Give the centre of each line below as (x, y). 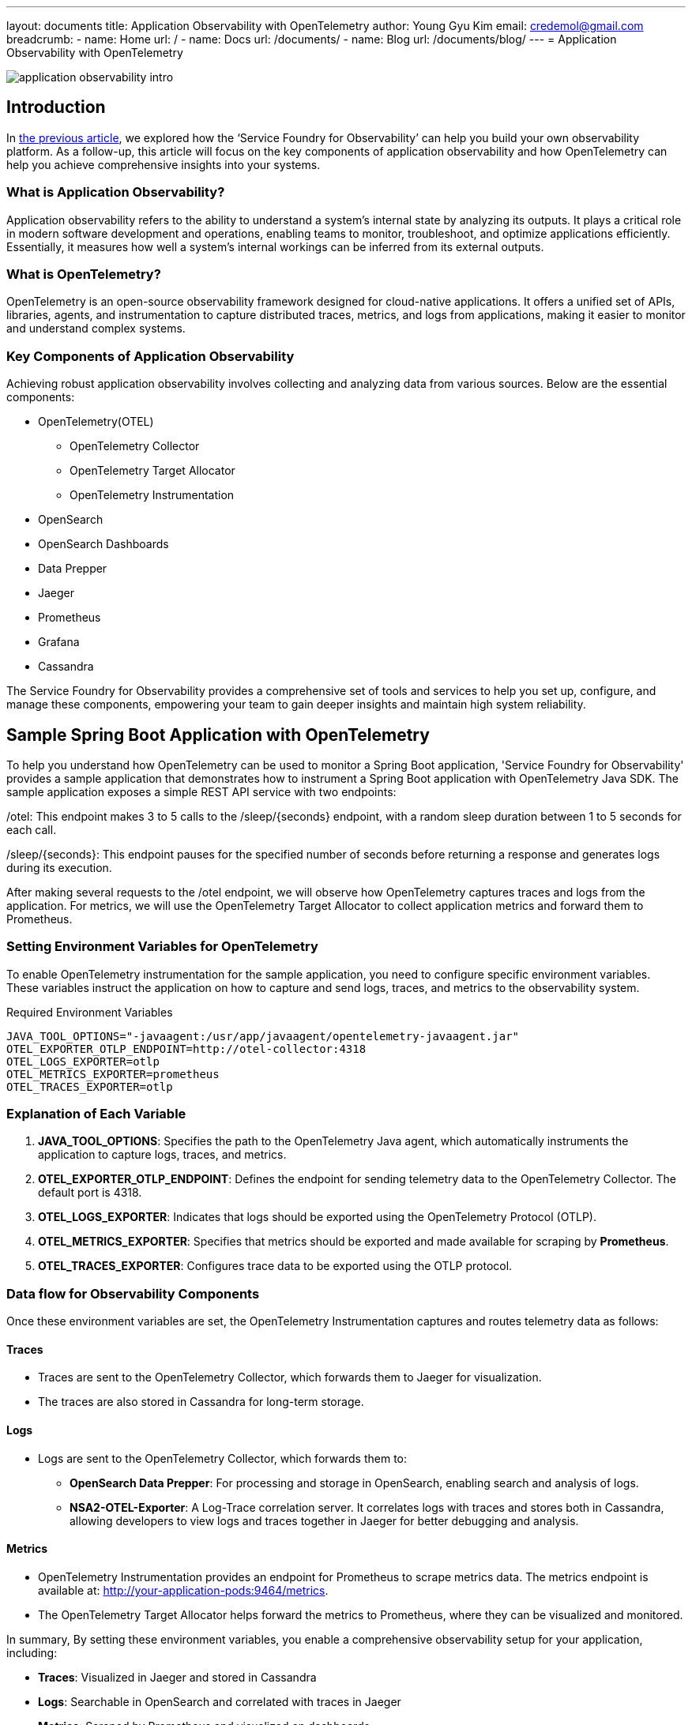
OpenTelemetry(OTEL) (96, 422)
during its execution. (59, 867)
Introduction (56, 107)
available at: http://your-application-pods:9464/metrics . (183, 1590)
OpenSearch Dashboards (103, 544)
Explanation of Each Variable (96, 1114)
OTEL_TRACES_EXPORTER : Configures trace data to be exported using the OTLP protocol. (275, 1266)
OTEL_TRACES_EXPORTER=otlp (90, 1086)
